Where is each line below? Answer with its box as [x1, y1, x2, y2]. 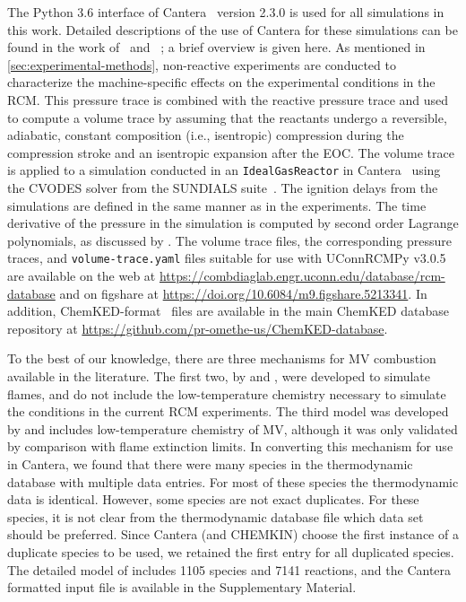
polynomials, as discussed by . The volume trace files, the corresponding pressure [7, 231, 452, 249]
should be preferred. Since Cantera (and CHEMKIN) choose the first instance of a [7, 525, 459, 544]
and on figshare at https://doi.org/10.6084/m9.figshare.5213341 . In [59, 284, 427, 302]
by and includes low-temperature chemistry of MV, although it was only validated [7, 419, 458, 438]
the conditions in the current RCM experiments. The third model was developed [7, 402, 449, 421]
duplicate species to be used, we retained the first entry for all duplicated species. [7, 542, 454, 561]
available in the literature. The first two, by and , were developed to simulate [7, 367, 431, 385]
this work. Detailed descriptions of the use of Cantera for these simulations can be [7, 20, 458, 39]
